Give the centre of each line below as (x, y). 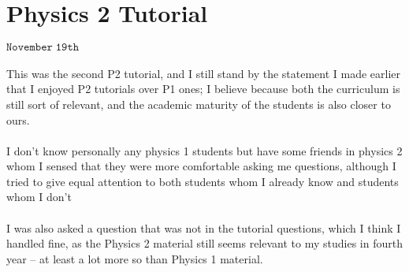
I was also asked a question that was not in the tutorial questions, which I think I (204, 227)
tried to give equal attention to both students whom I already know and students (203, 181)
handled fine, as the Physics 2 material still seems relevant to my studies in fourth (204, 243)
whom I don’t (39, 197)
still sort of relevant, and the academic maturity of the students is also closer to (199, 104)
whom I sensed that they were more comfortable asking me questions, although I (201, 166)
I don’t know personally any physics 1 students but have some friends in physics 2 (204, 150)
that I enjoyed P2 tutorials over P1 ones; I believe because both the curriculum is (203, 89)
